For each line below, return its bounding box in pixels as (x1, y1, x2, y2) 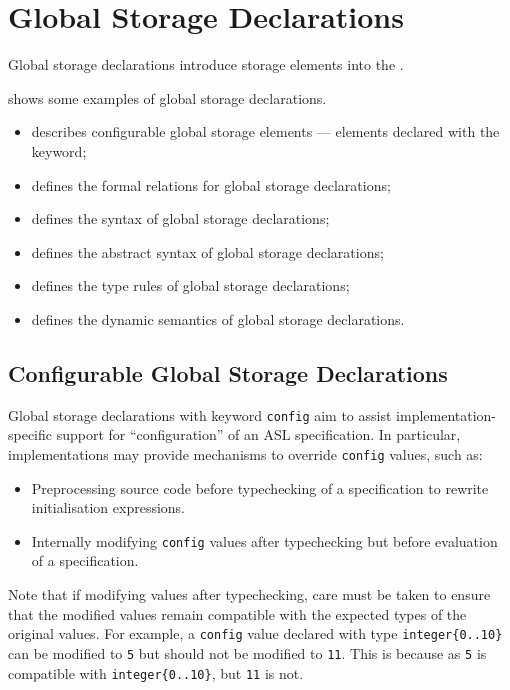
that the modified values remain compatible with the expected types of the (8, 603, 467, 624)
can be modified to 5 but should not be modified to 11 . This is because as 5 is (8, 642, 487, 663)
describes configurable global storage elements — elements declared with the (31, 121, 500, 142)
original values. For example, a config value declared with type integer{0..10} (8, 623, 503, 644)
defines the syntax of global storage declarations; (31, 208, 330, 229)
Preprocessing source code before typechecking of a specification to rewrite (31, 477, 489, 498)
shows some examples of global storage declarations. (8, 87, 327, 108)
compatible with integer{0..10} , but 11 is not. (8, 662, 304, 683)
